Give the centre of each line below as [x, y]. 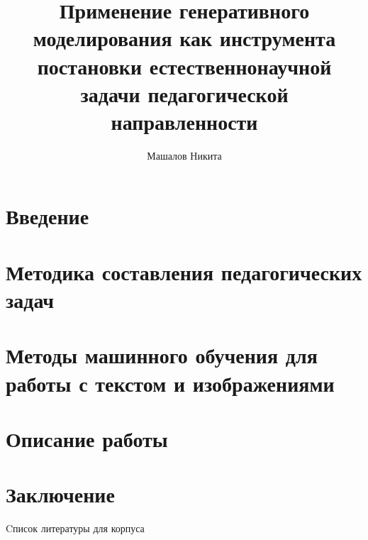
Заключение [60, 494]
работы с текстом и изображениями [170, 383]
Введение [48, 216]
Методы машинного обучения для [162, 355]
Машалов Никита [184, 155]
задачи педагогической [184, 93]
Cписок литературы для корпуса [75, 528]
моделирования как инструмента [184, 38]
